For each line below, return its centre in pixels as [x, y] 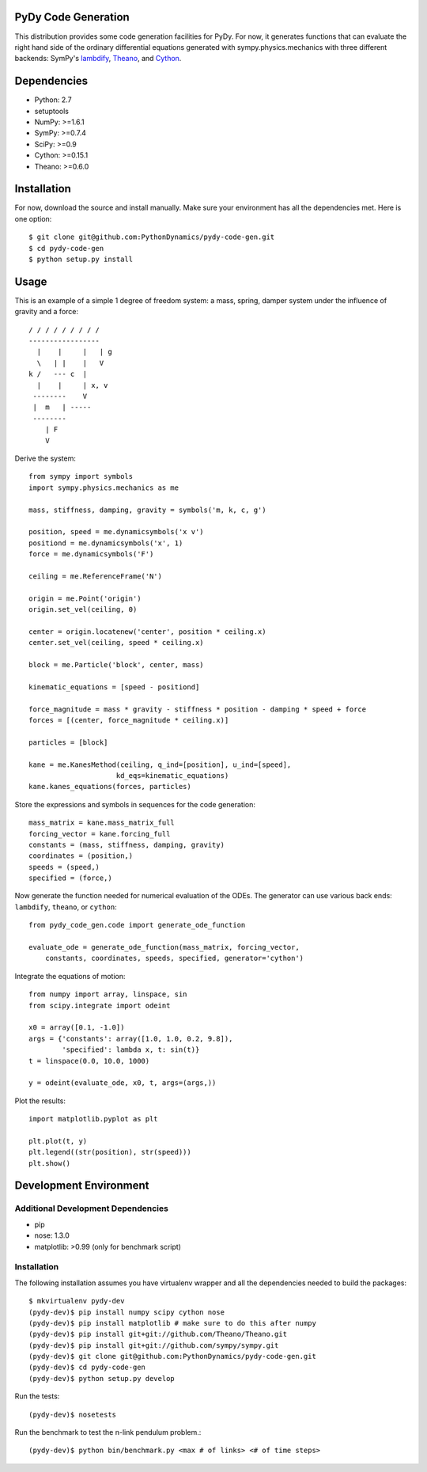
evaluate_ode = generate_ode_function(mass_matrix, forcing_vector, [164, 947]
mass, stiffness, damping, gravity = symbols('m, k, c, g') [147, 510]
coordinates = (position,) [81, 856]
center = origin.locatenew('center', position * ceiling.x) [147, 632]
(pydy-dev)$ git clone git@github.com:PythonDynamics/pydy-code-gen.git [172, 1356]
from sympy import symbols [81, 476]
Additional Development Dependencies [92, 1208]
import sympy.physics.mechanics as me [104, 488]
